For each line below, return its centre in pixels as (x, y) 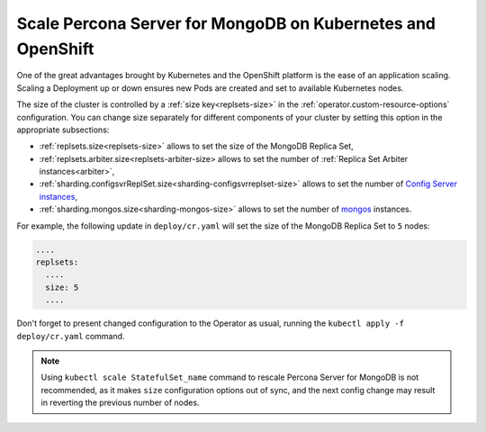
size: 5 (62, 287)
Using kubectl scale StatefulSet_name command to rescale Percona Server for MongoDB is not (230, 377)
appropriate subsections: (63, 130)
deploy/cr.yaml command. (71, 336)
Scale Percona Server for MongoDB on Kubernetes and (226, 23)
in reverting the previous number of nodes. (120, 403)
